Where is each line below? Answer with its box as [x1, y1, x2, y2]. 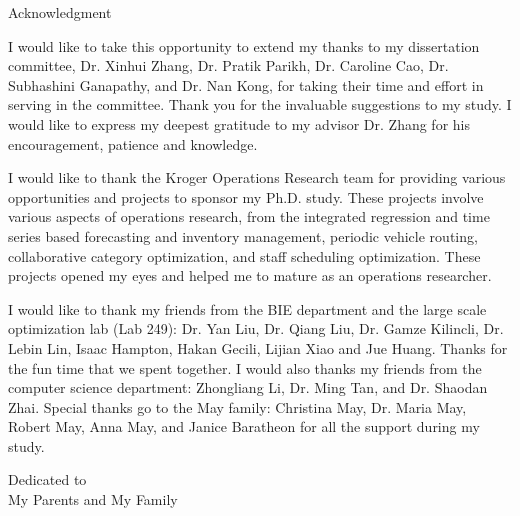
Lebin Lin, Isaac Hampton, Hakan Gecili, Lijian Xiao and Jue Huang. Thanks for [8, 337, 508, 358]
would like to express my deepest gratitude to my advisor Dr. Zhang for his [8, 113, 470, 134]
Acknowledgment [8, 2, 112, 22]
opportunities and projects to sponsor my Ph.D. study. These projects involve [8, 186, 484, 207]
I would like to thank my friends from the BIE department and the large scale [8, 298, 487, 319]
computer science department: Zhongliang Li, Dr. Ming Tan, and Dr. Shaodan [8, 377, 488, 398]
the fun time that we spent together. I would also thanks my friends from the [8, 357, 482, 378]
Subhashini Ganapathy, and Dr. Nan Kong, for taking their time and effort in [8, 74, 484, 95]
